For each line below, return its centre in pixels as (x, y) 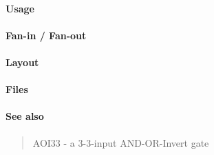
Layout (22, 62)
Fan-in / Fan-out (46, 35)
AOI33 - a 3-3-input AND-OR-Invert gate (121, 142)
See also (25, 116)
